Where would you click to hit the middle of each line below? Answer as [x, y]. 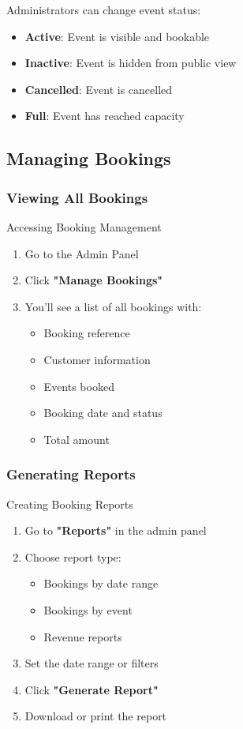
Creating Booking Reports [70, 504]
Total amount [77, 439]
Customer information [97, 359]
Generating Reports [71, 474]
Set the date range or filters [92, 663]
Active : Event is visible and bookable [117, 36]
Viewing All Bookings [77, 197]
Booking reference [87, 333]
